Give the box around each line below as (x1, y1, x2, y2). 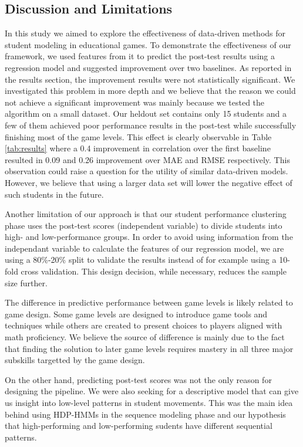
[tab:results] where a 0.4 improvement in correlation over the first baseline (5, 142, 271, 154)
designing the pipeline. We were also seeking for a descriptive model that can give (5, 385, 299, 397)
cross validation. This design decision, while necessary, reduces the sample (21, 265, 287, 277)
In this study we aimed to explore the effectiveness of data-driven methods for (5, 27, 286, 39)
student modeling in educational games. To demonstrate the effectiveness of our (5, 38, 291, 50)
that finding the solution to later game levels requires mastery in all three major (5, 342, 294, 354)
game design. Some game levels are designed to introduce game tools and (5, 307, 268, 320)
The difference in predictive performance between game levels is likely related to (5, 296, 293, 309)
